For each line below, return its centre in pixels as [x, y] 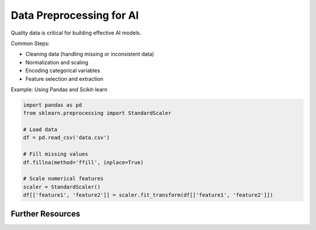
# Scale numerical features [63, 179]
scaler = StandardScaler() [62, 187]
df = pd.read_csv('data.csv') [66, 138]
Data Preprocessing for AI [75, 15]
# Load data [40, 130]
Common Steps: [30, 43]
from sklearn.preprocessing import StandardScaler [97, 113]
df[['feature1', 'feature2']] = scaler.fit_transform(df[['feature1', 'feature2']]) [148, 195]
